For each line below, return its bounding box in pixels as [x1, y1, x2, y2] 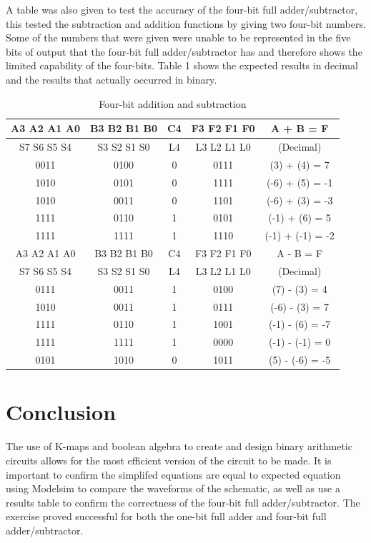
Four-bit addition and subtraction [99, 96, 247, 111]
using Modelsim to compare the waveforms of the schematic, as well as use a [6, 481, 340, 496]
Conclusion [6, 397, 117, 427]
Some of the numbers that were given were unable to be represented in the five [6, 30, 351, 45]
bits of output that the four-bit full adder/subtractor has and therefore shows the [6, 44, 362, 59]
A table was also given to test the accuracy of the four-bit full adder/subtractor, [6, 2, 358, 16]
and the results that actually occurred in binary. [6, 71, 217, 86]
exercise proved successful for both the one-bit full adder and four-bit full [6, 509, 327, 524]
